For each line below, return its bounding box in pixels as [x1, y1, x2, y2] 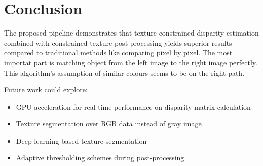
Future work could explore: [4, 84, 88, 95]
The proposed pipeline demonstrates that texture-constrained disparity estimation [4, 27, 259, 38]
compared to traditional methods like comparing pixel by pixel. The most [4, 47, 233, 58]
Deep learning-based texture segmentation [16, 135, 147, 146]
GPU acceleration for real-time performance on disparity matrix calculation [16, 101, 251, 112]
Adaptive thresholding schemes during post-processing [16, 152, 184, 163]
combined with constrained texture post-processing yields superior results [4, 37, 232, 48]
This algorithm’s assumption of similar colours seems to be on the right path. [4, 67, 245, 78]
